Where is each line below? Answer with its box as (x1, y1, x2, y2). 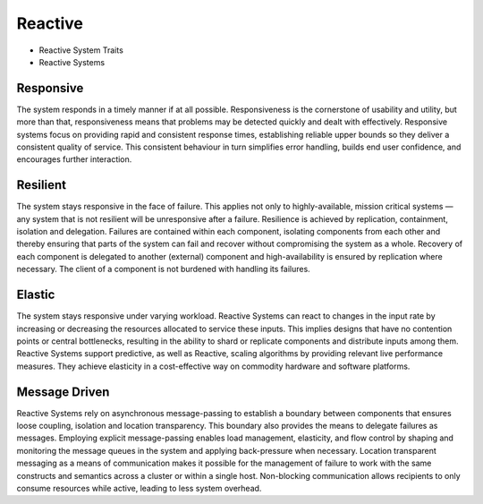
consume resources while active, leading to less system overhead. (16, 483, 262, 493)
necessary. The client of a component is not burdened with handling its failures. (16, 264, 310, 275)
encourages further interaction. (16, 154, 132, 165)
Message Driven (16, 384, 110, 399)
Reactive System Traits (38, 45, 124, 56)
